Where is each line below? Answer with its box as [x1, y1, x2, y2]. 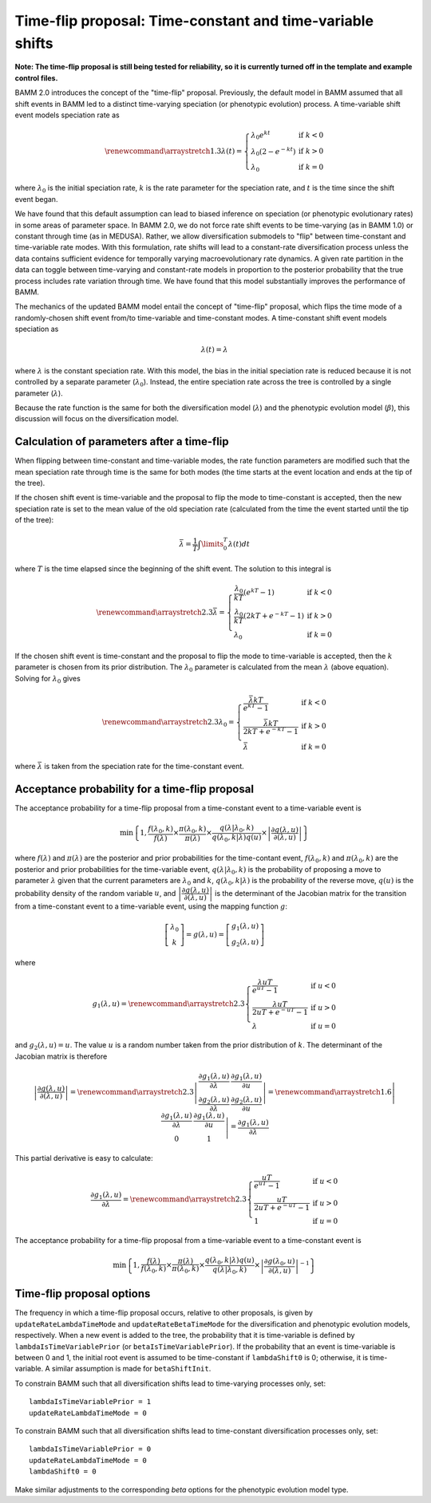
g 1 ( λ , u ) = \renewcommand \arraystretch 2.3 [92, 999, 245, 1010]
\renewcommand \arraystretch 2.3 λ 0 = [101, 718, 235, 728]
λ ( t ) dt [227, 539, 251, 549]
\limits [200, 539, 223, 549]
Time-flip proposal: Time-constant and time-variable [14, 12, 374, 30]
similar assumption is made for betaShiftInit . [52, 1364, 212, 1374]
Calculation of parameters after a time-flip [14, 435, 229, 448]
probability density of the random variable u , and [14, 888, 176, 897]
